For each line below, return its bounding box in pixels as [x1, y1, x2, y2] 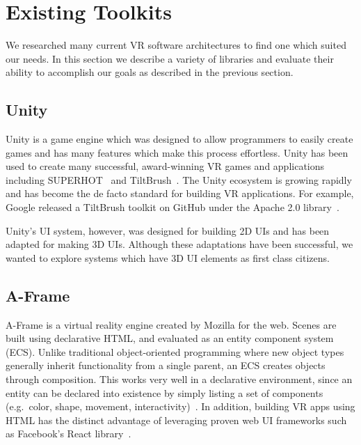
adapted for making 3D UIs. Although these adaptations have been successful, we [6, 237, 353, 251]
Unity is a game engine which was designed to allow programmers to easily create [6, 132, 353, 146]
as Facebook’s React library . [6, 426, 131, 441]
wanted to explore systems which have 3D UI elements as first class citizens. [6, 250, 330, 265]
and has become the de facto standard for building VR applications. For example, [6, 186, 354, 201]
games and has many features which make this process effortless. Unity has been [6, 145, 348, 159]
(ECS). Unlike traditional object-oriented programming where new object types [6, 344, 344, 359]
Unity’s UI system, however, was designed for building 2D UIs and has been [6, 223, 330, 237]
